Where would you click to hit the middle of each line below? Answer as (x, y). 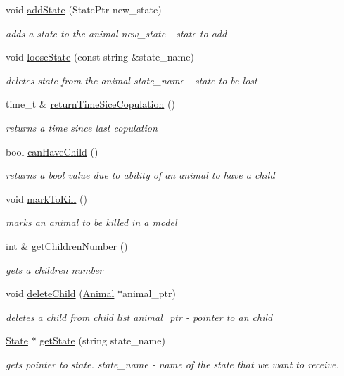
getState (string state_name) (102, 340)
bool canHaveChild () (52, 151)
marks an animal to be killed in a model (91, 222)
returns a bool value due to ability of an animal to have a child (140, 175)
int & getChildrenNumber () (67, 245)
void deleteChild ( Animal (60, 293)
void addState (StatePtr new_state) (84, 9)
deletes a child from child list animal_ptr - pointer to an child (139, 317)
